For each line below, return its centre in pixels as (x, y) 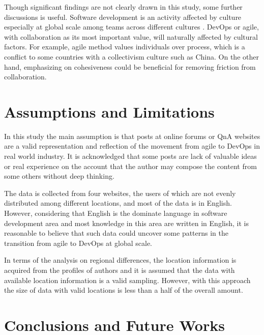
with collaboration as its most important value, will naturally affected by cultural (131, 36)
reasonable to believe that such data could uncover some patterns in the (116, 233)
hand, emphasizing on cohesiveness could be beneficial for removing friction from (130, 66)
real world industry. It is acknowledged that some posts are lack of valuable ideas (130, 156)
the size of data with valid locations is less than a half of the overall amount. (124, 290)
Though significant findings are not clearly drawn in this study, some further (123, 7)
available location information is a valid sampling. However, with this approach (127, 280)
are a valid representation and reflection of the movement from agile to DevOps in (132, 146)
